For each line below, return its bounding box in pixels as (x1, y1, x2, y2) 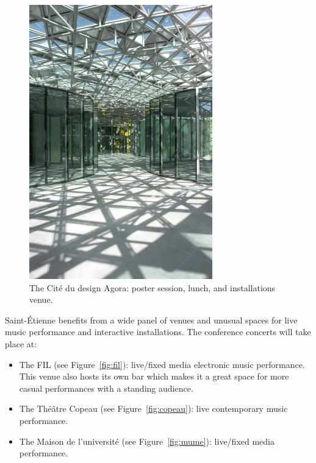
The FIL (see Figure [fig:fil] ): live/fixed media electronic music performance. (19, 358, 305, 370)
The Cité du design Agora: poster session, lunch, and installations (29, 281, 276, 294)
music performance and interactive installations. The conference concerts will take (5, 325, 311, 338)
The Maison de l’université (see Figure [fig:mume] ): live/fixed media (19, 434, 275, 447)
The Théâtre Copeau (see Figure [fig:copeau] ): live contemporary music (19, 402, 288, 415)
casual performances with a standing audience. (19, 381, 193, 394)
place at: (5, 337, 37, 350)
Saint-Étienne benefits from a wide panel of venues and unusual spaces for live (5, 313, 298, 326)
